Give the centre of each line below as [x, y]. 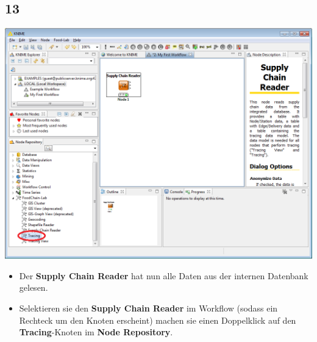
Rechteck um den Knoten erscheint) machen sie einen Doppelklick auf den [158, 320]
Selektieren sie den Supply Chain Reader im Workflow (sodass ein [148, 308]
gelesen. [34, 287]
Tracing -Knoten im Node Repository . [96, 332]
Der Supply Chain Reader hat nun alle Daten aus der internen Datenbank [164, 275]
